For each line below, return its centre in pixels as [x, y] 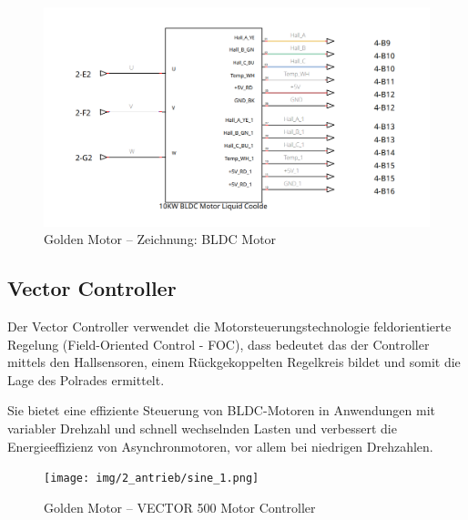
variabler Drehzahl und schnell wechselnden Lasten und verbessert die [202, 428]
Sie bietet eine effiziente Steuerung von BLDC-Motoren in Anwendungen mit [222, 410]
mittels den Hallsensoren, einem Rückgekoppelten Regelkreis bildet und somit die [234, 362]
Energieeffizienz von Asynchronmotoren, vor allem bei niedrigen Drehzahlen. [220, 446]
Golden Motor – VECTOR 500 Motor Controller [180, 507]
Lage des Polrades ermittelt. [86, 379]
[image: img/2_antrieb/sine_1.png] [152, 479]
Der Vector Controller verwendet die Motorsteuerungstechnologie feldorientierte [229, 326]
